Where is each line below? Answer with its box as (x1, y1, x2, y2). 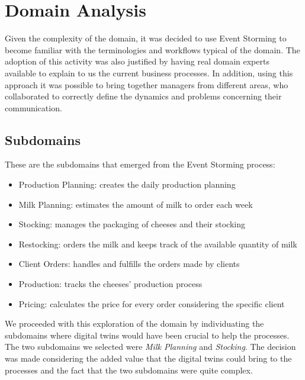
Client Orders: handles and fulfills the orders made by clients (18, 257, 240, 270)
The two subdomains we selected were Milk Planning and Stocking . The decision (5, 340, 296, 353)
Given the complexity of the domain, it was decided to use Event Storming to (5, 32, 287, 44)
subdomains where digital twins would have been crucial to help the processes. (5, 329, 290, 341)
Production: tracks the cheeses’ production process (18, 278, 203, 290)
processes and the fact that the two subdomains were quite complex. (5, 363, 253, 376)
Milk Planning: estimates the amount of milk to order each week (18, 198, 253, 210)
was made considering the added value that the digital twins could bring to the (5, 352, 292, 365)
